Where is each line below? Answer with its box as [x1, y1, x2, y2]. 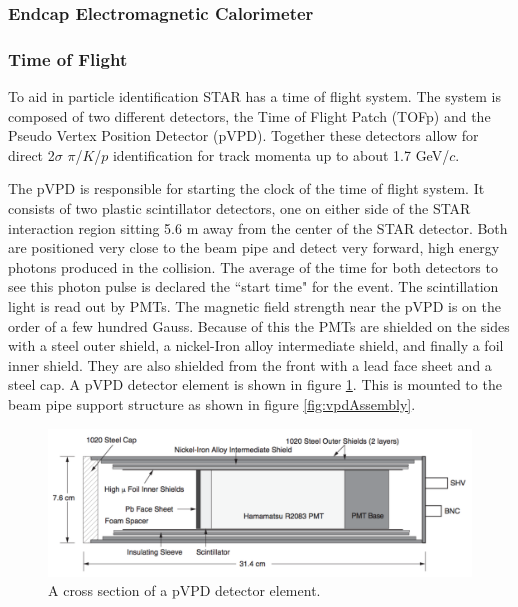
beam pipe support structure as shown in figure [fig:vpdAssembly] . [8, 393, 416, 414]
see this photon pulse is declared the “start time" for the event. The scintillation [8, 276, 499, 297]
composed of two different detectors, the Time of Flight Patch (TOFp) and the [8, 105, 491, 126]
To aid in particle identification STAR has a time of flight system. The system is [8, 86, 501, 107]
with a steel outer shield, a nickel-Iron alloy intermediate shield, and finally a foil [8, 335, 504, 356]
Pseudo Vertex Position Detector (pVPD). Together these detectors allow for [8, 125, 479, 146]
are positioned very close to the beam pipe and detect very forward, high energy [8, 237, 500, 258]
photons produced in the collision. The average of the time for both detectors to [8, 256, 498, 277]
